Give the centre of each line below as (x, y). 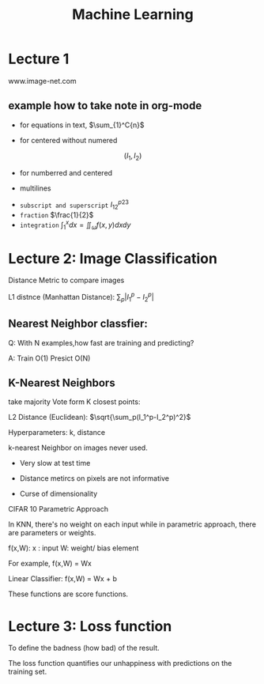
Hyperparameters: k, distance (57, 433)
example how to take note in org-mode (105, 106)
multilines (35, 188)
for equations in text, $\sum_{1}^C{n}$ (82, 125)
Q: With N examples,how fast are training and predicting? (101, 342)
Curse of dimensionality (58, 494)
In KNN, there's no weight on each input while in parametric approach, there (132, 524)
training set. (28, 672)
